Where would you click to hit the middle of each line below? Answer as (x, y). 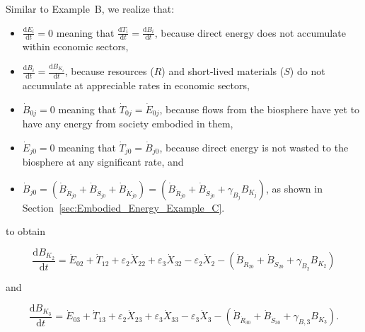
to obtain (26, 231)
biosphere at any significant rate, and (103, 162)
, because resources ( (109, 71)
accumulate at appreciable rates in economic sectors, (136, 85)
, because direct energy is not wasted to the (254, 147)
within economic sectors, (75, 46)
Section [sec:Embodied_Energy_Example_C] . (123, 207)
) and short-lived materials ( (223, 71)
